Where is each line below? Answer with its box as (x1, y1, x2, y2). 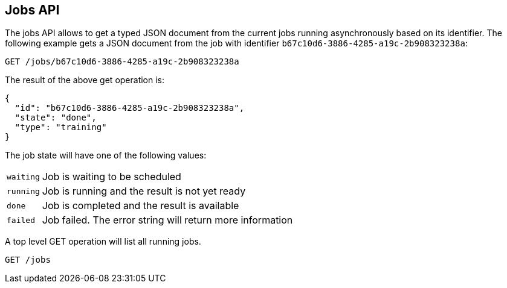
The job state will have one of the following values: (5, 150, 207, 161)
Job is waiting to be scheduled (42, 171, 181, 183)
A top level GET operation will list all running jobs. (5, 236, 201, 247)
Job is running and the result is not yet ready (42, 185, 246, 198)
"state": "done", (15, 113, 97, 123)
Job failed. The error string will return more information (42, 214, 293, 227)
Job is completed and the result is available (42, 199, 239, 212)
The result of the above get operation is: (5, 75, 165, 86)
